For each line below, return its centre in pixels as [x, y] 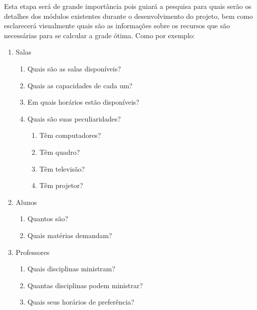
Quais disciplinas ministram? [71, 269]
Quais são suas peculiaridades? [74, 118]
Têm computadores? [70, 135]
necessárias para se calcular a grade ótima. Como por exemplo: [99, 35]
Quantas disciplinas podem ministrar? [85, 285]
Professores [32, 252]
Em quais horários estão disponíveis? [83, 102]
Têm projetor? [61, 185]
